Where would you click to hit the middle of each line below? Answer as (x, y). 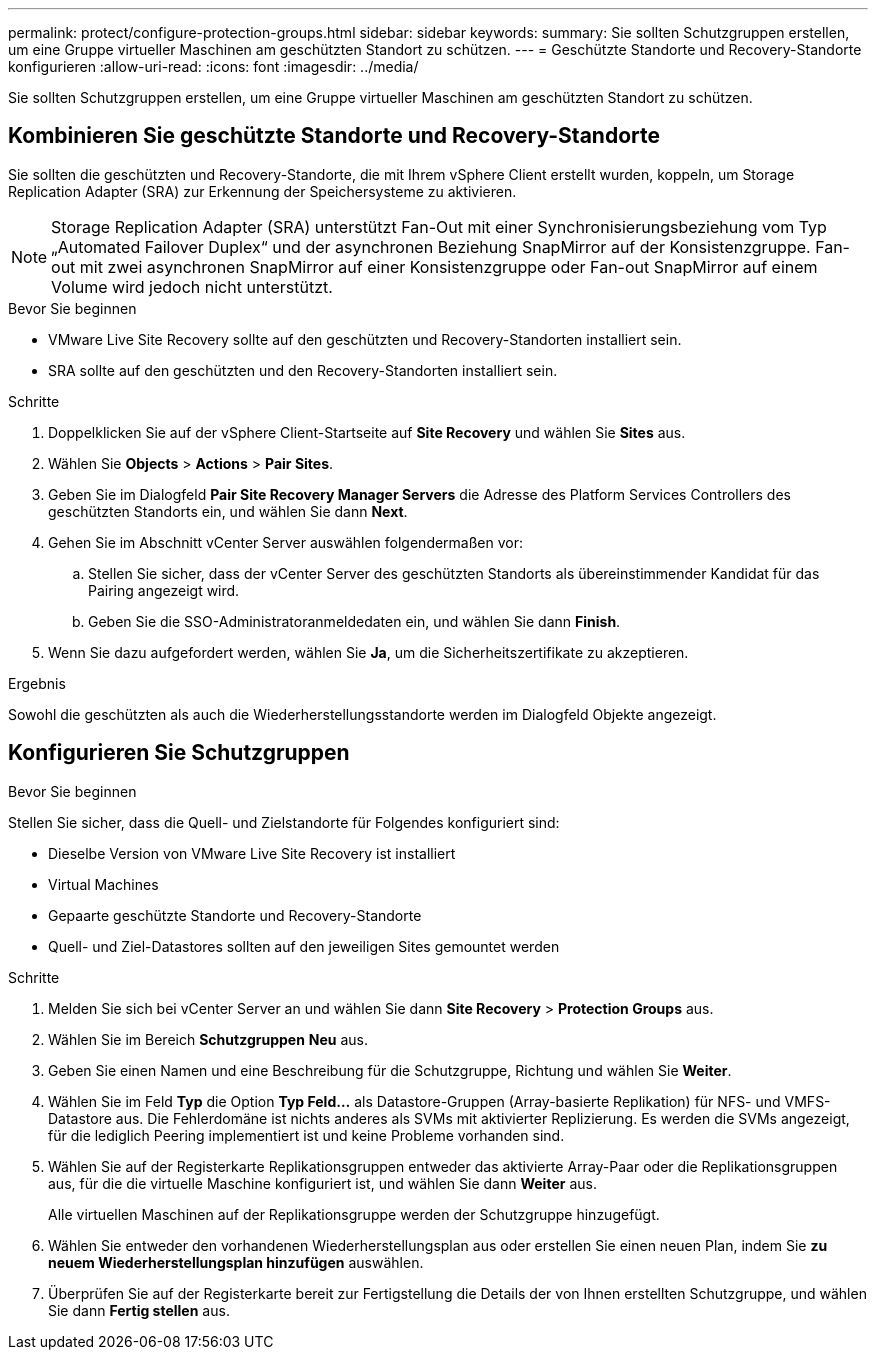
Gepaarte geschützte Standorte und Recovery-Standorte (235, 915)
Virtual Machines (103, 884)
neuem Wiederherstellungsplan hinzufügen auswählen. (236, 1262)
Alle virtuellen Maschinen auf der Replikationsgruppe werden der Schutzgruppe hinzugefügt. (354, 1214)
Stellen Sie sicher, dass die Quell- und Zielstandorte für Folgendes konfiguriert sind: (284, 822)
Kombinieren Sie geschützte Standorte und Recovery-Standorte (334, 136)
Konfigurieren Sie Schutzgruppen (179, 753)
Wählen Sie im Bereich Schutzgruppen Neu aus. (208, 1039)
